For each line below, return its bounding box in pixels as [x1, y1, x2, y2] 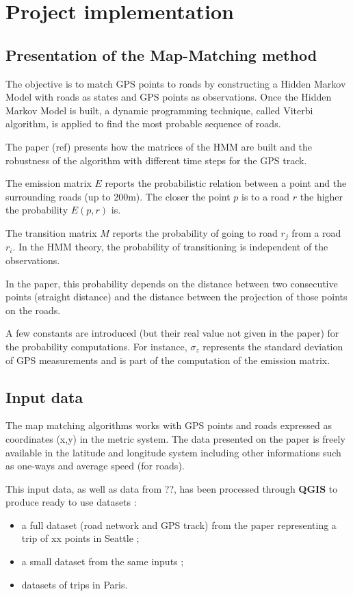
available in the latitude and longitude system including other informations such [5, 445, 341, 459]
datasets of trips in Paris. [21, 577, 128, 591]
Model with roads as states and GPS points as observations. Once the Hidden [5, 90, 332, 104]
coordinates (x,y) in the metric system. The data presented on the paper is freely [5, 431, 345, 445]
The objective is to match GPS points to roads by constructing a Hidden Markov [5, 76, 346, 90]
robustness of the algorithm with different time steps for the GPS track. [5, 153, 307, 167]
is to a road [241, 189, 290, 203]
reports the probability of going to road [112, 225, 278, 239]
